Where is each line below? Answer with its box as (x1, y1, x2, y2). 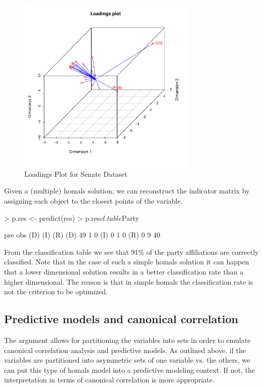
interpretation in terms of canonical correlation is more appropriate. (4, 374, 214, 385)
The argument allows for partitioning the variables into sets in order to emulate (4, 334, 251, 345)
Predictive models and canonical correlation (4, 311, 238, 327)
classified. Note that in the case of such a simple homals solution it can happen (4, 256, 249, 267)
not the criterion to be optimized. (4, 286, 108, 297)
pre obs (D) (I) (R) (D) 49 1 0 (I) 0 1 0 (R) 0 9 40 (4, 229, 160, 240)
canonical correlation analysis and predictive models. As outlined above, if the (4, 344, 246, 355)
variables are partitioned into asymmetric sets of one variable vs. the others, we (4, 355, 250, 365)
